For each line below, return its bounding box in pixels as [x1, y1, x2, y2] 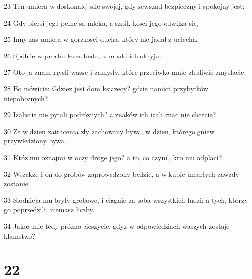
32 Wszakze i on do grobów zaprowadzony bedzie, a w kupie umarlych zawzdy [4, 168, 239, 179]
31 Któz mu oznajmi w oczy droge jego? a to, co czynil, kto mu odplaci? [4, 152, 222, 162]
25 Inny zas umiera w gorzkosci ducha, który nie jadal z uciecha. [4, 34, 198, 44]
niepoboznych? [4, 93, 48, 103]
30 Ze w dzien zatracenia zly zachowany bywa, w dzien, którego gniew [4, 126, 215, 136]
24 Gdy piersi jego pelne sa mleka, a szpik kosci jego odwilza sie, [4, 17, 198, 28]
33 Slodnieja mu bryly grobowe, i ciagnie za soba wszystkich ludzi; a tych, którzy [4, 195, 248, 205]
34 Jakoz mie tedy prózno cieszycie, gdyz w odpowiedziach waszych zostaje [4, 221, 230, 231]
